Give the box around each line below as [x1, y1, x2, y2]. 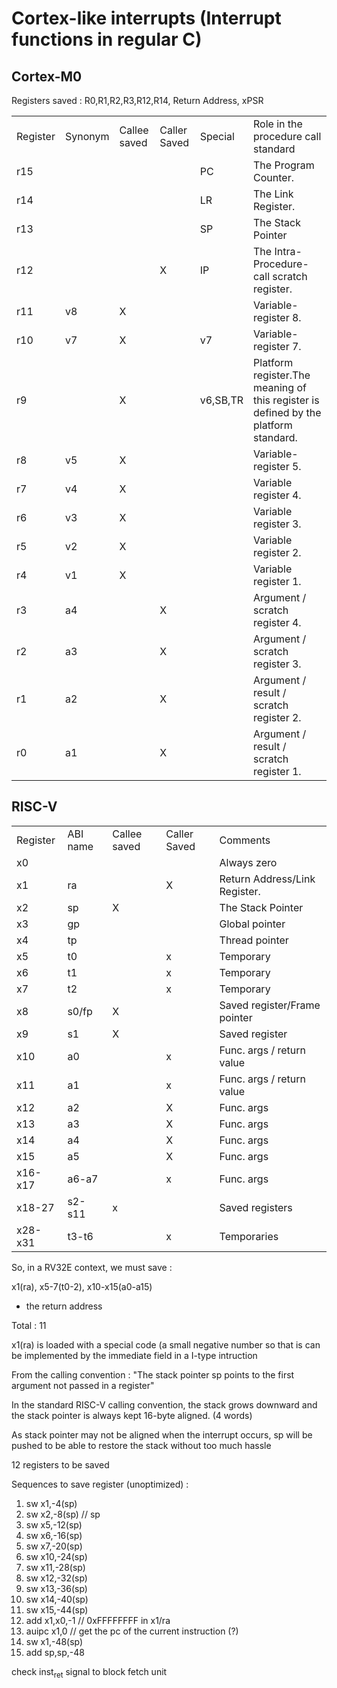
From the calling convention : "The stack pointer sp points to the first [11, 1368, 295, 1381]
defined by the [253, 406, 322, 419]
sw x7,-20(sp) [25, 1540, 83, 1552]
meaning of [253, 381, 307, 394]
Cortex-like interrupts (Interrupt [11, 7, 282, 30]
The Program [253, 158, 315, 172]
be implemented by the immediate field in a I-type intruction [11, 1349, 258, 1361]
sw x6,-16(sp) [25, 1529, 83, 1541]
